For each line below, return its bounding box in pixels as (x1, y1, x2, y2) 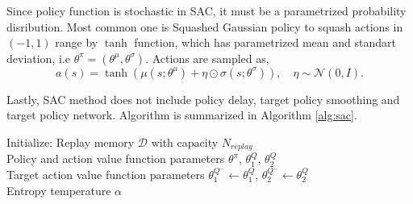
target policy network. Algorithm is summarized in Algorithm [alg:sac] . (6, 106, 357, 123)
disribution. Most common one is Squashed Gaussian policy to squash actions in (6, 18, 403, 35)
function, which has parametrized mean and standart (134, 34, 396, 51)
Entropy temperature (6, 181, 111, 198)
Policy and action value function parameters (6, 150, 225, 167)
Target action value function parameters (6, 166, 205, 183)
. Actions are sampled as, (145, 49, 269, 66)
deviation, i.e (6, 49, 70, 66)
